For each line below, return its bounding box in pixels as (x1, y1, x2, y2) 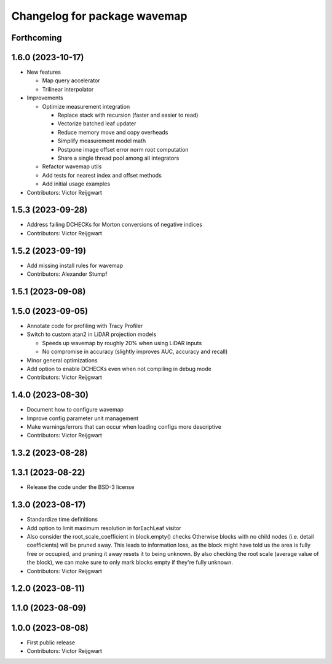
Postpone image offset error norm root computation (57, 146, 189, 153)
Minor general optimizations (26, 356, 98, 364)
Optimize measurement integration (42, 103, 130, 110)
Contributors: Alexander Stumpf (26, 270, 108, 278)
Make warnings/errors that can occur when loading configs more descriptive (26, 423, 221, 431)
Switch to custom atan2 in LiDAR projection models (26, 330, 157, 338)
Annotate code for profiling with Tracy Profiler (26, 322, 143, 330)
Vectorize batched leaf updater (57, 120, 136, 127)
